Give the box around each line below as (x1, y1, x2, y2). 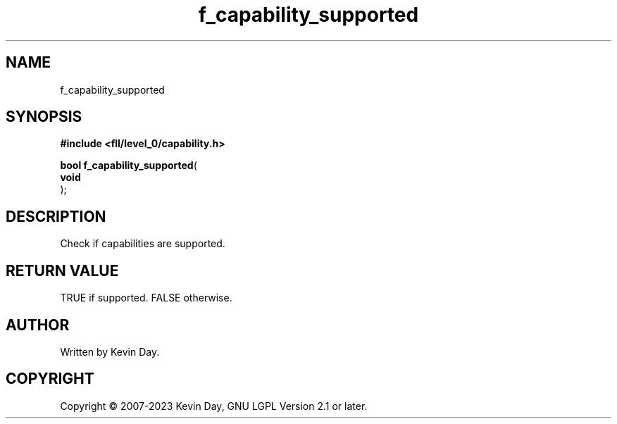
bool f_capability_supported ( (60, 159, 197, 172)
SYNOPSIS (6, 108, 82, 126)
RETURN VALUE (6, 261, 119, 280)
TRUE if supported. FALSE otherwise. (60, 292, 232, 304)
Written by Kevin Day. (60, 345, 160, 358)
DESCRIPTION (6, 207, 106, 225)
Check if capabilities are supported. (60, 237, 225, 250)
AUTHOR (6, 316, 70, 334)
